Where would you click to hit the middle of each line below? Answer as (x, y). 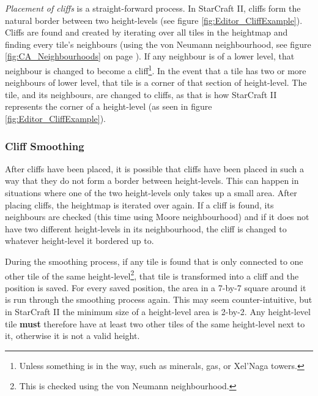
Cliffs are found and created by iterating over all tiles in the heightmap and (146, 32)
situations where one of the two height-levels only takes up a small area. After (151, 192)
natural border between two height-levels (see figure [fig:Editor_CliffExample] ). (154, 20)
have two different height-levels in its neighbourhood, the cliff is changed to (146, 228)
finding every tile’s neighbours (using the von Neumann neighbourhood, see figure (158, 44)
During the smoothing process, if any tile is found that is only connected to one (154, 261)
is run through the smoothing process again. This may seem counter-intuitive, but (159, 299)
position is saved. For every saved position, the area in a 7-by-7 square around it (156, 287)
